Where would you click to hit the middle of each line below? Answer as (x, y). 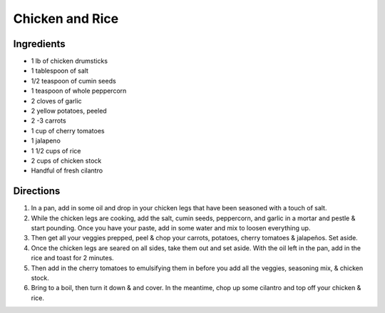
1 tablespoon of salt (60, 71)
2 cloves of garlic (56, 101)
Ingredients (39, 44)
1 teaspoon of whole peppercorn (79, 91)
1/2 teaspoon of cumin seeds (74, 81)
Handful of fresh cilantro (67, 170)
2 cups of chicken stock (66, 160)
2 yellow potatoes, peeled (69, 111)
